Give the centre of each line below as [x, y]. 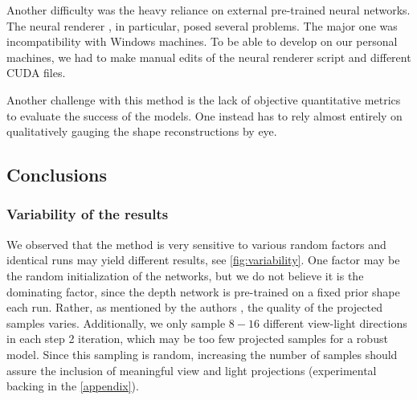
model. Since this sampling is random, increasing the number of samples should [202, 354]
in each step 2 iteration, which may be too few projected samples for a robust [197, 339]
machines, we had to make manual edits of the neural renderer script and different [209, 57]
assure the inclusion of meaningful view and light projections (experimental [192, 370]
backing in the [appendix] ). [73, 386]
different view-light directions [335, 322]
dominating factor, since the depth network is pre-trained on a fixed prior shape [203, 291]
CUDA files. [36, 73]
